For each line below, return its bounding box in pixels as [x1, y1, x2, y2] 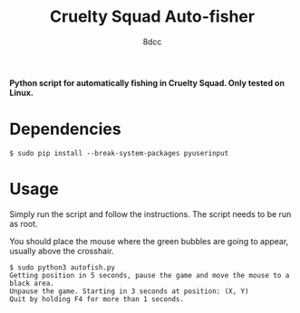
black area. [9, 279, 54, 288]
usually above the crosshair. [9, 245, 114, 256]
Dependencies [9, 119, 121, 139]
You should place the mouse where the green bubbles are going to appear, [9, 235, 289, 246]
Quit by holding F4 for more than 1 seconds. [9, 294, 184, 304]
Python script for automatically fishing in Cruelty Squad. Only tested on [9, 77, 285, 88]
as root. [9, 218, 38, 229]
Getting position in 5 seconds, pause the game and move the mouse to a [9, 270, 290, 280]
